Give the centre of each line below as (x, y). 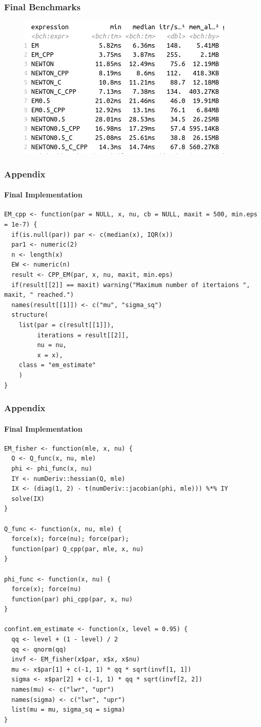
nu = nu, (52, 345)
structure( (30, 315)
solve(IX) (28, 499)
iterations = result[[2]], (83, 335)
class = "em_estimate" (57, 365)
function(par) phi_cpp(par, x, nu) (72, 599)
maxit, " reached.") (39, 295)
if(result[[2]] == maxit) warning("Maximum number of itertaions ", (131, 285)
